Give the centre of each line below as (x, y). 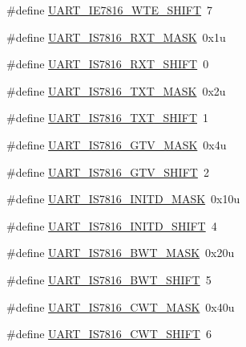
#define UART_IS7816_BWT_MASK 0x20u (121, 253)
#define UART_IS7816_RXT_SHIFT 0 (108, 64)
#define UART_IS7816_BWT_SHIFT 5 (109, 279)
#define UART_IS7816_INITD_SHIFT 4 (112, 225)
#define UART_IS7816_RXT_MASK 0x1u (116, 37)
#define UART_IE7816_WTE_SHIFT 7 (110, 10)
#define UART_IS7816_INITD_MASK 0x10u (123, 199)
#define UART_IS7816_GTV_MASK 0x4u (117, 144)
